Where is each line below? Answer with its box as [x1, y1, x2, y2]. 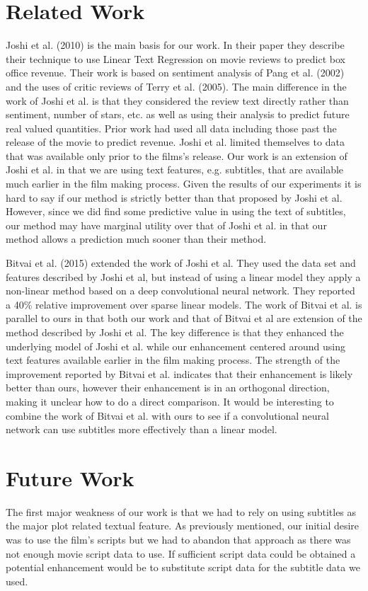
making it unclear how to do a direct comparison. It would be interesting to [6, 394, 334, 408]
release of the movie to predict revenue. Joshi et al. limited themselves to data [6, 134, 345, 149]
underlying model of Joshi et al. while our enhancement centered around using [6, 338, 346, 353]
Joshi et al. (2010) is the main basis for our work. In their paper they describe [6, 38, 345, 52]
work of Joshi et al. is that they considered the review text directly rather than [6, 93, 349, 108]
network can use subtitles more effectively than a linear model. [6, 422, 277, 437]
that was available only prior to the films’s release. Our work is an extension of [6, 148, 347, 163]
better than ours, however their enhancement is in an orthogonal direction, [6, 380, 330, 395]
